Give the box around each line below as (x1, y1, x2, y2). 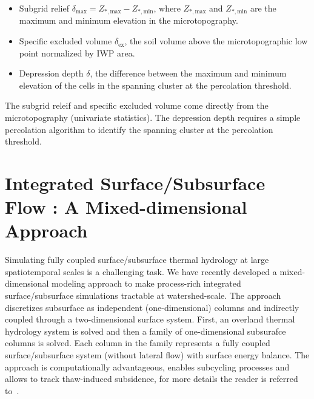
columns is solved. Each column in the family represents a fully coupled (5, 336, 270, 349)
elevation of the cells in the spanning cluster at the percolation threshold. (19, 78, 292, 91)
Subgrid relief (19, 2, 69, 14)
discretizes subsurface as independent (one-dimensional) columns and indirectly (5, 301, 299, 313)
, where (153, 2, 181, 14)
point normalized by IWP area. (19, 46, 135, 59)
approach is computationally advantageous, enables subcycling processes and (5, 360, 290, 373)
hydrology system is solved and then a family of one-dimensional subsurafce (5, 324, 286, 337)
